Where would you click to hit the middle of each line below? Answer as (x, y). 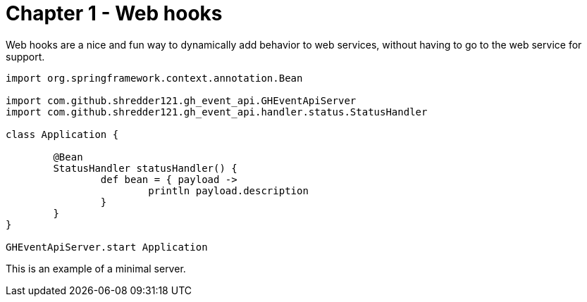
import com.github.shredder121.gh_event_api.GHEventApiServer (181, 100)
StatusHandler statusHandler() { (145, 168)
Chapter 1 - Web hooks (114, 13)
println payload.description (228, 190)
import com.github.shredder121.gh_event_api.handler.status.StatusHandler (217, 112)
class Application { (62, 134)
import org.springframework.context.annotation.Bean (154, 78)
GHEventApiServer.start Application (107, 247)
